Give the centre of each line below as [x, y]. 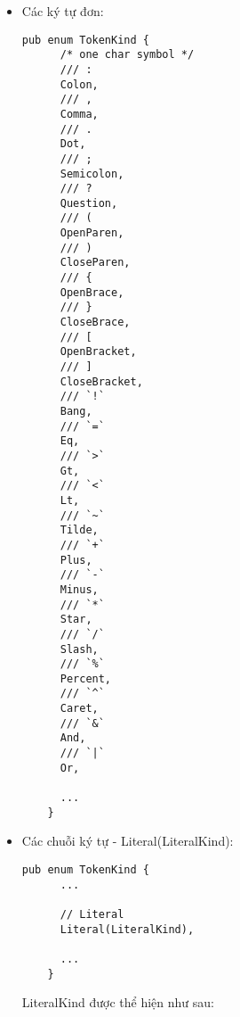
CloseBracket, [101, 381]
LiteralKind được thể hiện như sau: [118, 1002]
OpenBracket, [98, 352]
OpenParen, [92, 233]
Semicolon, [92, 174]
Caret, [79, 709]
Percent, [86, 678]
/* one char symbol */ [127, 55]
